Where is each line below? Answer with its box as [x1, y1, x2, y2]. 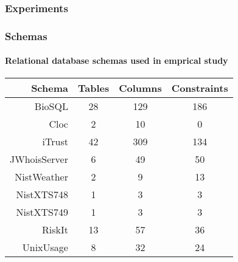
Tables [77, 81, 110, 95]
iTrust [42, 134, 68, 149]
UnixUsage [22, 240, 68, 255]
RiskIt [41, 222, 68, 237]
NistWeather [15, 170, 68, 184]
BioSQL [34, 99, 68, 114]
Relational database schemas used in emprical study [5, 54, 228, 67]
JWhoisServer [10, 152, 68, 167]
